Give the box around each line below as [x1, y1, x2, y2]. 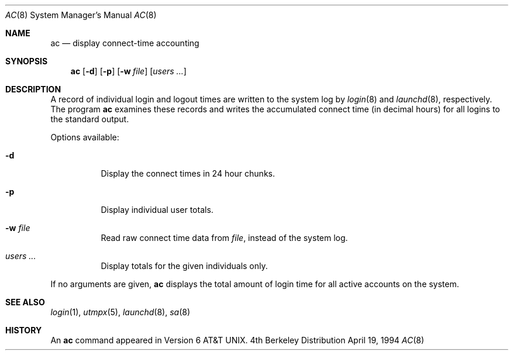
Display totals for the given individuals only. [101, 261, 268, 271]
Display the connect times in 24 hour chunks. [101, 168, 275, 178]
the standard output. [50, 114, 129, 124]
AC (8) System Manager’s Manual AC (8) [5, 10, 157, 20]
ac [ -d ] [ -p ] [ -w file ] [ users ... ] [70, 66, 187, 76]
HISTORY [5, 325, 42, 335]
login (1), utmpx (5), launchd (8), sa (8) [50, 307, 191, 317]
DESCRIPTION [5, 84, 61, 94]
